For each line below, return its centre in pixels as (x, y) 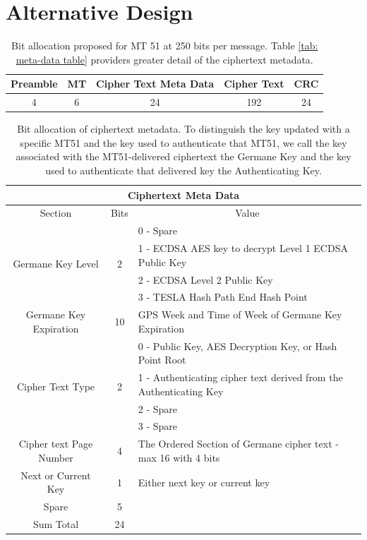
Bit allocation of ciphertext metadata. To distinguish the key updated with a (183, 129)
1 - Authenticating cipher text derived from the (240, 377)
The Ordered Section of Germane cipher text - (238, 444)
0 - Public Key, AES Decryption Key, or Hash (237, 346)
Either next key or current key (204, 482)
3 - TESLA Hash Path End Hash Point (223, 297)
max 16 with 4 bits (179, 457)
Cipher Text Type (56, 386)
